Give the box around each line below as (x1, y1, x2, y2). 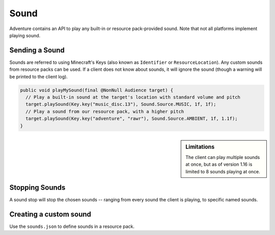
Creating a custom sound (9, 210, 92, 219)
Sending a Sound (9, 46, 65, 55)
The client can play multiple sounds (185, 154, 260, 160)
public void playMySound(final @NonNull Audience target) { (20, 87, 174, 93)
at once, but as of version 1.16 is (185, 161, 253, 168)
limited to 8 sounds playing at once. (185, 168, 261, 174)
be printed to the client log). (9, 73, 68, 80)
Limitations (185, 143, 215, 150)
